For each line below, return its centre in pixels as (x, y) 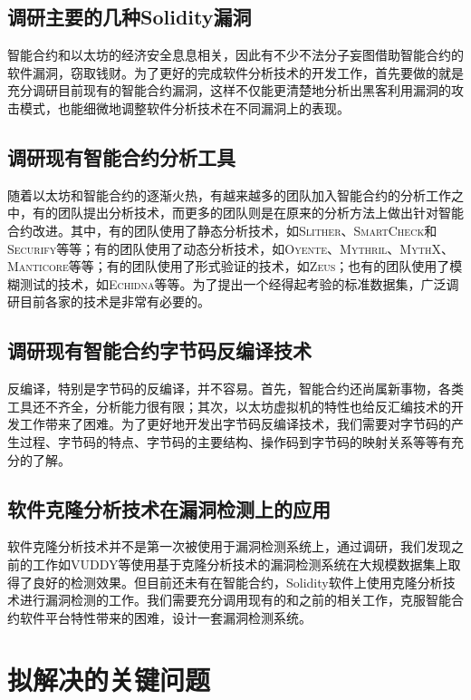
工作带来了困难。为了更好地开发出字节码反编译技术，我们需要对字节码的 (235, 424)
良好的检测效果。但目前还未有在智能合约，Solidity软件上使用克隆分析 (237, 582)
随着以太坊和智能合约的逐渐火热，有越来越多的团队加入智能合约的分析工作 (229, 194)
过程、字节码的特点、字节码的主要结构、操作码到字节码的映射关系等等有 (235, 441)
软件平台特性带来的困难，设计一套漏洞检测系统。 (165, 617)
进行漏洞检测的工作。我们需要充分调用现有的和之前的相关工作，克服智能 (235, 600)
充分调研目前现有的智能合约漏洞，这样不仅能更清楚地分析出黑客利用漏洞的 (229, 90)
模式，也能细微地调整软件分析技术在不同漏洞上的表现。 (184, 107)
